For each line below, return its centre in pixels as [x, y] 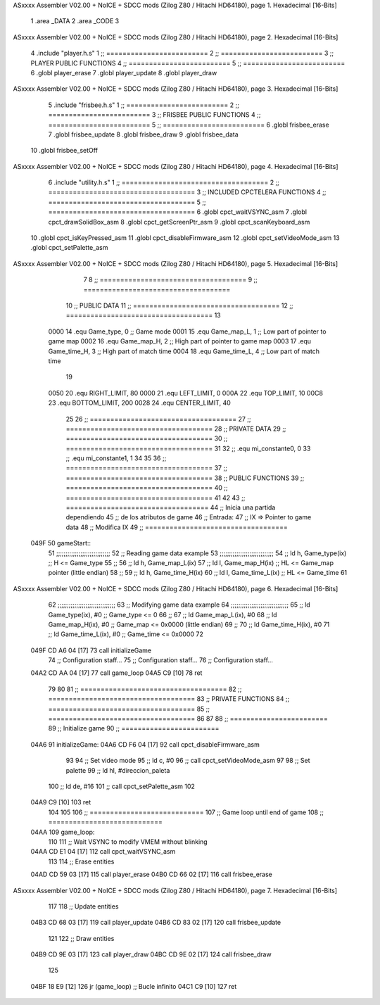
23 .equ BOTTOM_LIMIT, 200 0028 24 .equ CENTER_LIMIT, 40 [140, 403]
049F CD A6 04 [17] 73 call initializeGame [91, 650]
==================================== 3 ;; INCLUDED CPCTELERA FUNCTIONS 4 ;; [187, 192]
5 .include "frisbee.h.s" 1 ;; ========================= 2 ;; [144, 105]
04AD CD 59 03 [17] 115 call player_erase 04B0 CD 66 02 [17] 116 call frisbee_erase [151, 874]
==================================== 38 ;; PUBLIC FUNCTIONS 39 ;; [185, 478]
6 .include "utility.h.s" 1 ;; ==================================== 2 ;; [164, 182]
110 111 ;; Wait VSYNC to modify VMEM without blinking [128, 842]
